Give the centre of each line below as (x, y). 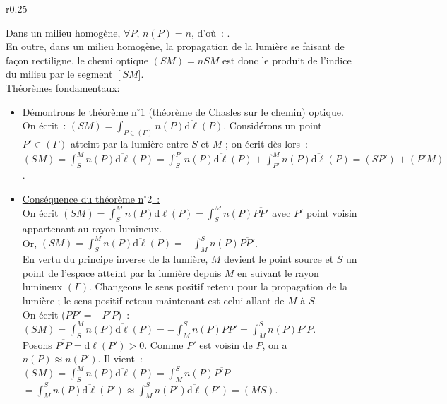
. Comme (164, 344)
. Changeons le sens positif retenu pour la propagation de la (218, 286)
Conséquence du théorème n (83, 198)
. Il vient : (120, 358)
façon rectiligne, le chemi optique (77, 60)
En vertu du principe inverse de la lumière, (115, 259)
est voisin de (226, 344)
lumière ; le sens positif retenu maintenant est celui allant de (153, 301)
